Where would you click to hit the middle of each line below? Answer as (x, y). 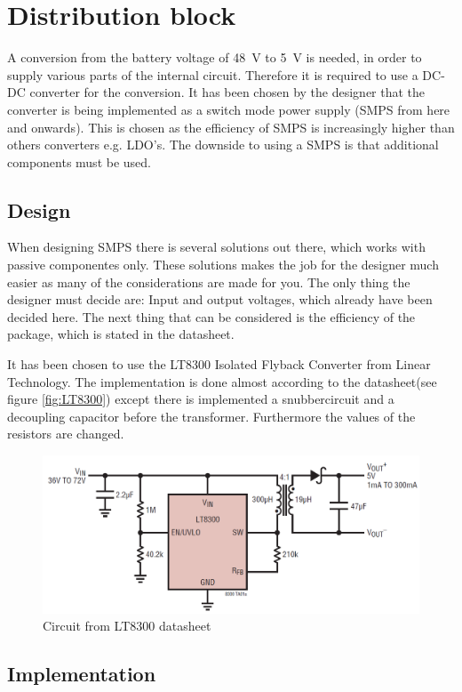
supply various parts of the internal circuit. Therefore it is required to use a (213, 74)
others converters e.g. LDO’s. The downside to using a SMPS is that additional (223, 145)
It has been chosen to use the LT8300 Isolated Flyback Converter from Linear (219, 364)
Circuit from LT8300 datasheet (127, 626)
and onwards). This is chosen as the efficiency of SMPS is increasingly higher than (231, 127)
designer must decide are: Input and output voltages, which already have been (220, 299)
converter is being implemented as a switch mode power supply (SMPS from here (229, 109)
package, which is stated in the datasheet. (121, 334)
